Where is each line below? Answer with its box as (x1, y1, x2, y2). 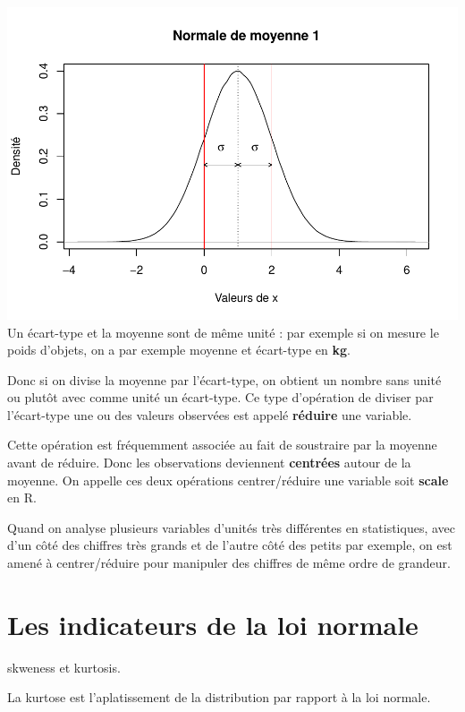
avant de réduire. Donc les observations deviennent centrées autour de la (7, 453, 411, 472)
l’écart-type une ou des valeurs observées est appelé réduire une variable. (7, 405, 412, 424)
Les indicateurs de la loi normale (7, 605, 418, 642)
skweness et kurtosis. (7, 657, 121, 676)
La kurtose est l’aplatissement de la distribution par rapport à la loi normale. (7, 688, 431, 707)
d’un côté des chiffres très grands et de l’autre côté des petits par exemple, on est (7, 536, 452, 554)
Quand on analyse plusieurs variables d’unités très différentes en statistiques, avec (7, 518, 456, 536)
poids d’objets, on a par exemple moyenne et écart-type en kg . (7, 340, 351, 359)
